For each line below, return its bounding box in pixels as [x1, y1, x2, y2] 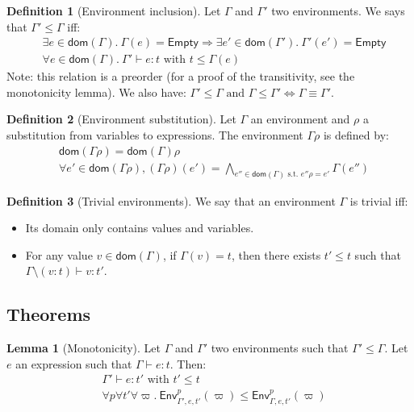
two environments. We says [271, 2, 405, 19]
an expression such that [15, 355, 132, 372]
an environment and [250, 110, 350, 127]
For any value [25, 246, 93, 263]
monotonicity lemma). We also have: [6, 83, 186, 100]
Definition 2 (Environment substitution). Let [6, 110, 236, 127]
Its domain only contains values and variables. [25, 219, 254, 236]
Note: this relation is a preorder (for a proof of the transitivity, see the [6, 68, 355, 85]
